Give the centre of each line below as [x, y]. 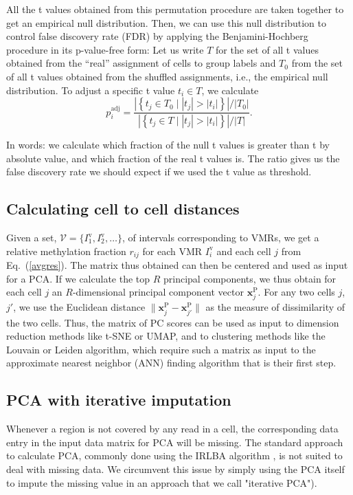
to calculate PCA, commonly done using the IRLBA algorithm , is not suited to [174, 455]
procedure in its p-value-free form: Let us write [105, 49]
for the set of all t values [267, 49]
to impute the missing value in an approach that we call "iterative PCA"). [162, 482]
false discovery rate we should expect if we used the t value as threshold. [159, 172]
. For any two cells [296, 292]
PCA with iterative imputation [119, 400]
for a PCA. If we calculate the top [78, 278]
